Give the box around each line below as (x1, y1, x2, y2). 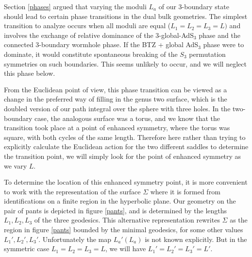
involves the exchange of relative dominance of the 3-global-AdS (4, 30, 194, 40)
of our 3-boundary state (158, 1, 229, 11)
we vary (4, 160, 27, 171)
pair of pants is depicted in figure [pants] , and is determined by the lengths (4, 205, 227, 215)
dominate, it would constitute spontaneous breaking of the (4, 49, 178, 59)
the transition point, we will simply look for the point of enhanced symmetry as (4, 151, 241, 161)
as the (230, 215, 248, 225)
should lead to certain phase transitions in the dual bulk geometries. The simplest (4, 11, 248, 21)
